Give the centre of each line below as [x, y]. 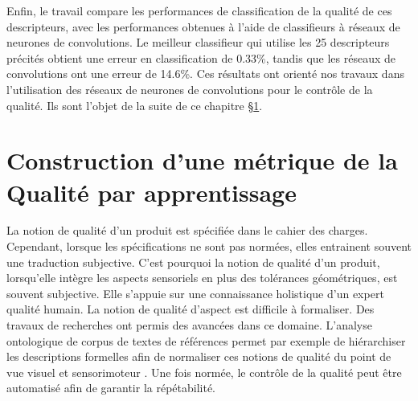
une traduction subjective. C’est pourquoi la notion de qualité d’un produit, [193, 262]
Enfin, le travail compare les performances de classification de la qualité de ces [199, 10]
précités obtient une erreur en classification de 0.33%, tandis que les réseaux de [201, 57]
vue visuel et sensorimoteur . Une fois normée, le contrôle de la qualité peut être [204, 372]
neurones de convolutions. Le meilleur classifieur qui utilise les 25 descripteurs [198, 42]
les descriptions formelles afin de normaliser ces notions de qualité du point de [199, 356]
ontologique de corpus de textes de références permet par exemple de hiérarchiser [206, 340]
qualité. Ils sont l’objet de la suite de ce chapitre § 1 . [135, 105]
